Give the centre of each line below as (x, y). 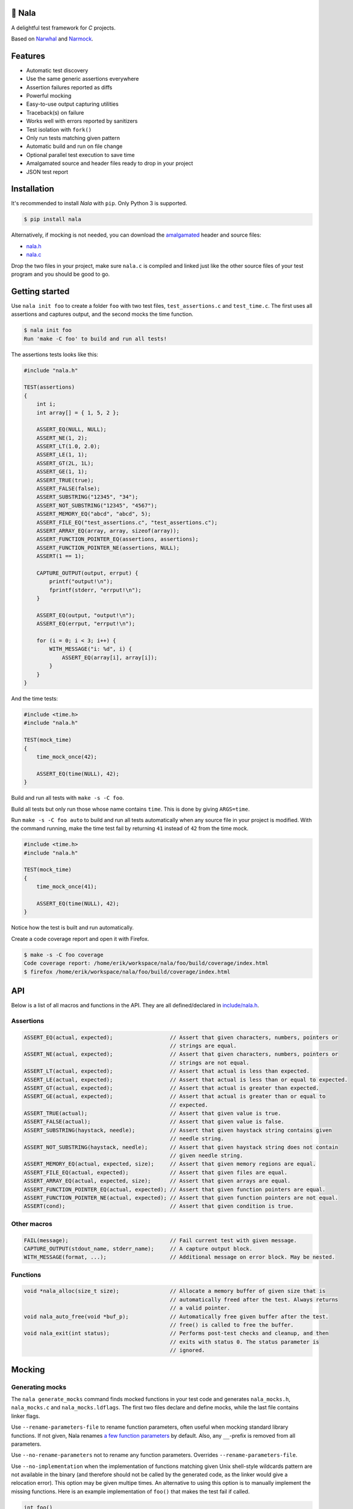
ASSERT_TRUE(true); (65, 480)
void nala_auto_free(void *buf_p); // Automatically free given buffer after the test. (176, 1316)
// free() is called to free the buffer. (232, 1325)
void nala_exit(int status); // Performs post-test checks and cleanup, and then (176, 1333)
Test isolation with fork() (59, 129)
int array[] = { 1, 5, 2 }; (78, 413)
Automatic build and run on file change (74, 146)
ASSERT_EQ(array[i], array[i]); (110, 657)
